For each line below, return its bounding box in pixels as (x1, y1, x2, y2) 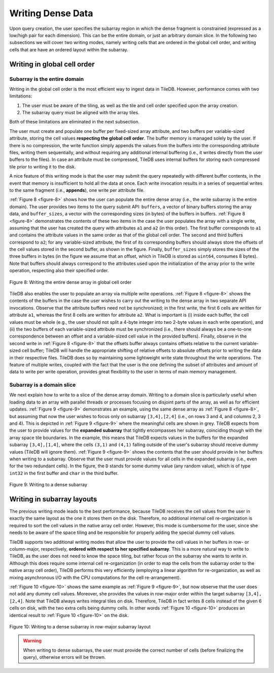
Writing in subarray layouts (9, 495, 97, 503)
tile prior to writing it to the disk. (9, 163, 76, 170)
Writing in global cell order (9, 60, 95, 69)
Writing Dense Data (9, 8, 93, 19)
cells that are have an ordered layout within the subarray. (9, 46, 129, 53)
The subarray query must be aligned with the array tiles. (22, 110, 140, 116)
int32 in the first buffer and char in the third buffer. (9, 470, 119, 476)
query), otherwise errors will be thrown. (23, 654, 106, 660)
